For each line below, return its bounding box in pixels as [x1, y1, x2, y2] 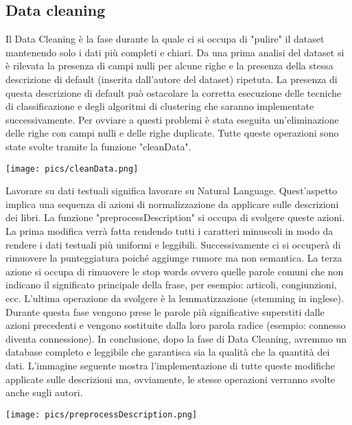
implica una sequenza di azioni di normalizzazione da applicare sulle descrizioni [5, 196, 339, 211]
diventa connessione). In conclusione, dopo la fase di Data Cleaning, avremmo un [5, 331, 347, 345]
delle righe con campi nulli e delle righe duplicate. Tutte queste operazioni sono [5, 126, 339, 140]
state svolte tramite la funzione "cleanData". [5, 139, 191, 153]
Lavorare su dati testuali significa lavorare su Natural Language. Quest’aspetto [5, 183, 338, 198]
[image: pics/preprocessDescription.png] [5, 409, 198, 420]
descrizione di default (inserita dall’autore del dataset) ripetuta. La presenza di [5, 71, 338, 86]
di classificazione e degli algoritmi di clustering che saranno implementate [5, 99, 314, 113]
